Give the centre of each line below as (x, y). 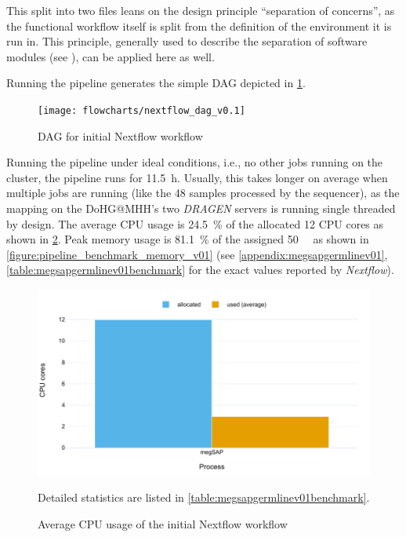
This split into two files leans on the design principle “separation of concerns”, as (201, 10)
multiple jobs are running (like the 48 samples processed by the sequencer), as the (203, 193)
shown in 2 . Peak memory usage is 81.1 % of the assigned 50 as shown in (188, 239)
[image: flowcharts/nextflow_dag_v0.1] (141, 110)
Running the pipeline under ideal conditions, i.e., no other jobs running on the (195, 162)
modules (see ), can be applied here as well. (111, 56)
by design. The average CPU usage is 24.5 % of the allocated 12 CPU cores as (195, 223)
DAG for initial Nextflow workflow (120, 135)
